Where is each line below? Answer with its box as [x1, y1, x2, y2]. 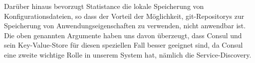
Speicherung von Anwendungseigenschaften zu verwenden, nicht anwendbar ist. [4, 20, 246, 31]
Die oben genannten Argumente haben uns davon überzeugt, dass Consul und [4, 30, 242, 40]
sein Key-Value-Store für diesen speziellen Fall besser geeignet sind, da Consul [4, 40, 243, 50]
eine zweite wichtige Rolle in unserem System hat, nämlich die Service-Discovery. [4, 49, 252, 60]
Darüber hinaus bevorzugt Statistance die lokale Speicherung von [4, 1, 204, 11]
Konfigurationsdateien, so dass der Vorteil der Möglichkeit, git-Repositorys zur [4, 10, 245, 21]
